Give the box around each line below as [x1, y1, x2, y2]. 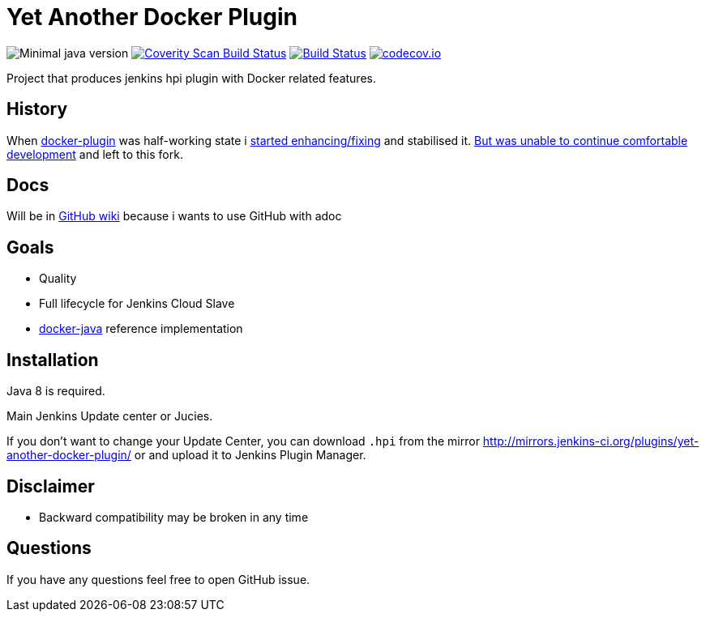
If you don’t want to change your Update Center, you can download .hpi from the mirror [6, 434, 480, 449]
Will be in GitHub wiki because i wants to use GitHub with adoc [6, 209, 342, 224]
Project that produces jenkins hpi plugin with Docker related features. [6, 70, 376, 85]
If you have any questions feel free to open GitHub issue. [6, 572, 310, 586]
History [6, 99, 68, 120]
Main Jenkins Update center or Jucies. [6, 409, 213, 424]
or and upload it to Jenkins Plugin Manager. [134, 448, 366, 462]
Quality [39, 271, 77, 286]
